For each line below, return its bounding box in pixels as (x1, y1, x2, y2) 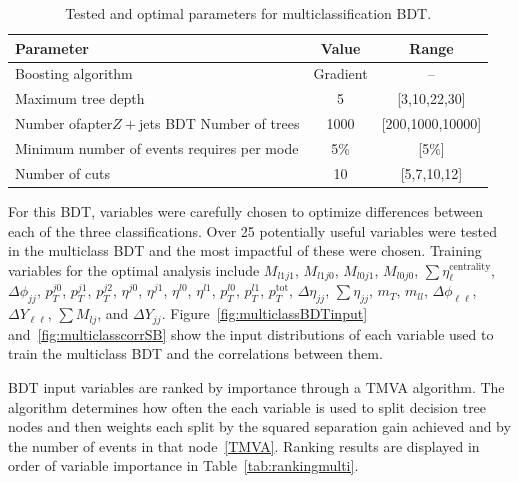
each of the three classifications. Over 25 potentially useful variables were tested (8, 220, 498, 241)
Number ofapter (15, 113, 113, 134)
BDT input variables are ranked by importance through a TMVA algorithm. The (8, 376, 505, 397)
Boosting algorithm (15, 63, 133, 84)
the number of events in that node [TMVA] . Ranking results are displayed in (8, 435, 480, 456)
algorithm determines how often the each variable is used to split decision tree (8, 396, 487, 417)
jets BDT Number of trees (139, 113, 300, 134)
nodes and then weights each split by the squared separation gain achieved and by (8, 416, 511, 437)
